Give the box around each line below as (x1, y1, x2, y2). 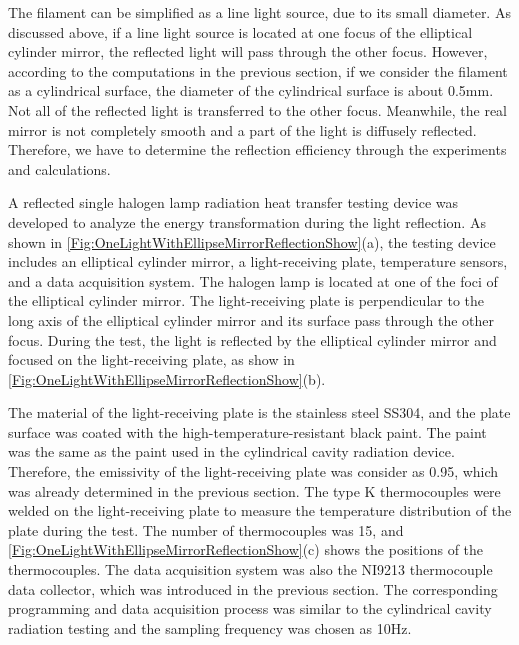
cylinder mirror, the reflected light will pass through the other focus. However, (8, 41, 488, 62)
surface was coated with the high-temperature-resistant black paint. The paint (8, 421, 487, 442)
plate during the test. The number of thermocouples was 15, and (8, 519, 404, 540)
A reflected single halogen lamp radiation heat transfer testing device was (8, 192, 459, 213)
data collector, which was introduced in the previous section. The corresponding (8, 578, 498, 599)
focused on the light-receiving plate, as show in (8, 349, 295, 370)
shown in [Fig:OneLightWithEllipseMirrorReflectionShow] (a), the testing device (8, 231, 496, 252)
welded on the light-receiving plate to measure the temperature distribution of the (8, 500, 512, 521)
